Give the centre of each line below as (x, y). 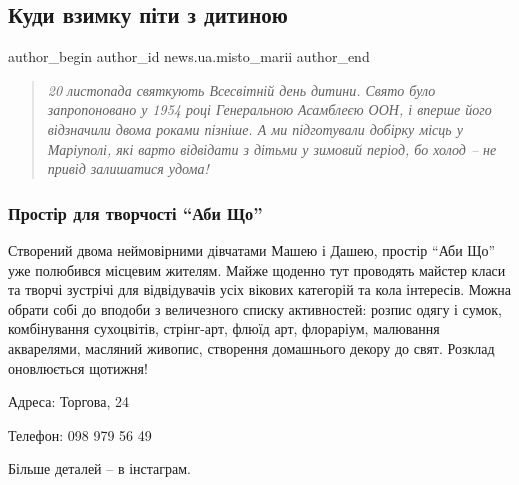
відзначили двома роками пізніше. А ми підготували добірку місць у (255, 128)
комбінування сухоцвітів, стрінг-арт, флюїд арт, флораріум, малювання (224, 328)
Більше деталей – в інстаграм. (100, 468)
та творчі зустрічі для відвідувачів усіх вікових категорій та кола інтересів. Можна (259, 289)
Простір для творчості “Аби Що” (135, 212)
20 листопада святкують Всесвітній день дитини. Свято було (241, 89)
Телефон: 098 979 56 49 (80, 434)
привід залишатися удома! (128, 168)
